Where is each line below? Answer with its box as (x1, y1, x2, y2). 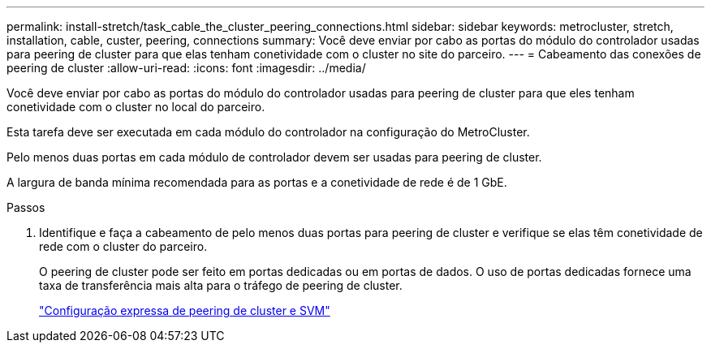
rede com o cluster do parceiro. (39, 239, 208, 253)
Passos (6, 200, 45, 214)
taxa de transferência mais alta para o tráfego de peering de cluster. (39, 278, 403, 292)
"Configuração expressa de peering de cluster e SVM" (39, 304, 330, 317)
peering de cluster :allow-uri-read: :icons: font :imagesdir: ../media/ (6, 61, 366, 75)
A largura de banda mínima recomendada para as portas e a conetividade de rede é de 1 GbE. (6, 175, 507, 189)
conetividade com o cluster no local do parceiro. (6, 100, 265, 114)
